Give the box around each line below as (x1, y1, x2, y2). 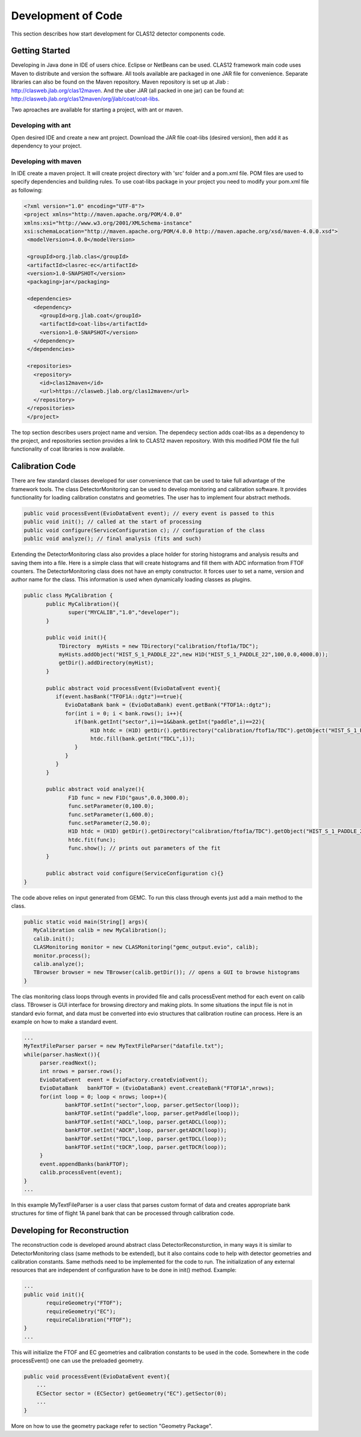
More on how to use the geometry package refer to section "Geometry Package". (11, 1422, 213, 1429)
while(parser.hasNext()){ (23, 1051, 100, 1058)
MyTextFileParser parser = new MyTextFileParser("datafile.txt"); (23, 1043, 224, 1049)
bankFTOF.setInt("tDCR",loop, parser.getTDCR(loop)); (65, 1143, 227, 1151)
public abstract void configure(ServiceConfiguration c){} (46, 870, 224, 877)
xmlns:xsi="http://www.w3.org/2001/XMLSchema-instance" (23, 220, 193, 226)
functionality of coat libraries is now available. (11, 445, 125, 453)
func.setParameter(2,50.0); (68, 819, 151, 826)
